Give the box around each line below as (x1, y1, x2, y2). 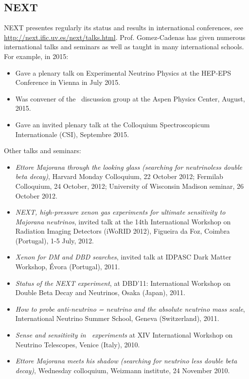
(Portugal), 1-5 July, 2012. (15, 235, 94, 245)
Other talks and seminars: (4, 145, 81, 156)
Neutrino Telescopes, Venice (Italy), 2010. (15, 339, 140, 349)
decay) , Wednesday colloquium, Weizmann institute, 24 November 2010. (15, 365, 230, 375)
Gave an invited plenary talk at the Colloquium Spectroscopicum (15, 119, 210, 129)
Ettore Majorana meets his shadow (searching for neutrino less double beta (15, 356, 237, 366)
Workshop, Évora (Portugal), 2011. (15, 261, 120, 272)
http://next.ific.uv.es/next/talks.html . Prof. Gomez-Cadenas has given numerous (4, 32, 246, 42)
